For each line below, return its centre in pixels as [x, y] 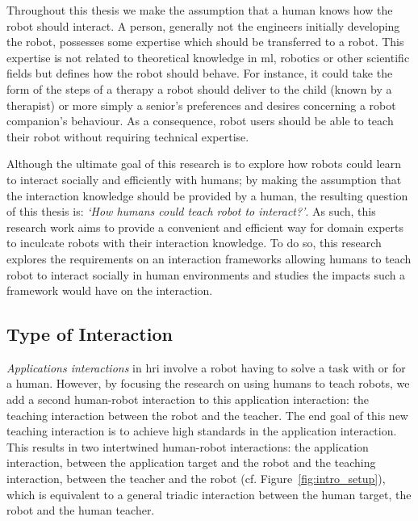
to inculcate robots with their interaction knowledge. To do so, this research [194, 243]
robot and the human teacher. [81, 510]
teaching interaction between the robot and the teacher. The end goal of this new [207, 415]
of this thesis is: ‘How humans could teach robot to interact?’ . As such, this [191, 211]
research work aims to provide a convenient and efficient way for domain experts [205, 227]
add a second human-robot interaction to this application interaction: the [188, 399]
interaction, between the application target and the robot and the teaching [191, 462]
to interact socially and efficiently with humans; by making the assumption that [204, 179]
